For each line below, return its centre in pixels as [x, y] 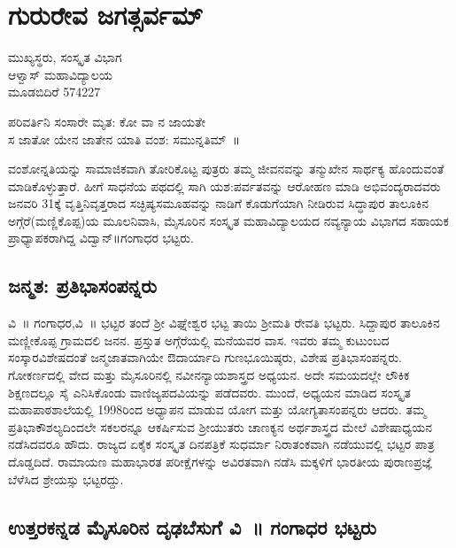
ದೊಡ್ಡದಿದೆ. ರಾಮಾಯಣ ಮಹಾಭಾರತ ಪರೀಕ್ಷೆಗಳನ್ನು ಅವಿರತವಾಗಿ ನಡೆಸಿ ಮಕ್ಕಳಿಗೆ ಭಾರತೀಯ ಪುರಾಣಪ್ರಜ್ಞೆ [220, 462]
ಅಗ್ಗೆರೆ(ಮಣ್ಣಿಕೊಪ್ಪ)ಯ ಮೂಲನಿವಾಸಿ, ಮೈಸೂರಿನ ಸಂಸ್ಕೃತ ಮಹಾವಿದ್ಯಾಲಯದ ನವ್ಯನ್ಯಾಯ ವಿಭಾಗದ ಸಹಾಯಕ [228, 220]
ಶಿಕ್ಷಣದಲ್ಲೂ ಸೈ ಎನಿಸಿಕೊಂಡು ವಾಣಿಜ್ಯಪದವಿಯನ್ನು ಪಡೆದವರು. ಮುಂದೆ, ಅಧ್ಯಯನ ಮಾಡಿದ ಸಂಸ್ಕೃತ [209, 392]
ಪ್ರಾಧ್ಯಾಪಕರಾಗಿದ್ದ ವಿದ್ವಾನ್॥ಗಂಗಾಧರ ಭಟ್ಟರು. [101, 238]
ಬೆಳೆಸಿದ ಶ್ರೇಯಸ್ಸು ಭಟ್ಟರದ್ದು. [66, 479]
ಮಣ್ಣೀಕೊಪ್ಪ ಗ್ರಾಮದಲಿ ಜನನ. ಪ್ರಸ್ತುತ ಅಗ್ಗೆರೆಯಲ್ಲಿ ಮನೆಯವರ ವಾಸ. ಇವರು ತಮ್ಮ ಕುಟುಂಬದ [199, 340]
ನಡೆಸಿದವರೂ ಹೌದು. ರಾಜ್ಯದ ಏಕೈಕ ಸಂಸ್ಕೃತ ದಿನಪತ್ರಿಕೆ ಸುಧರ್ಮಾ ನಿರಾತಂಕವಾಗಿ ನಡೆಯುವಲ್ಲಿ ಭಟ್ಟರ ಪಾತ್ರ [221, 444]
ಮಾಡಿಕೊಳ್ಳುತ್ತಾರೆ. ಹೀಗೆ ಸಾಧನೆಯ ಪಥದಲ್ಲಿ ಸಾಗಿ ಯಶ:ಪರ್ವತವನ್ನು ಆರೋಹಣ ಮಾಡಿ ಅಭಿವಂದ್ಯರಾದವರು [224, 185]
